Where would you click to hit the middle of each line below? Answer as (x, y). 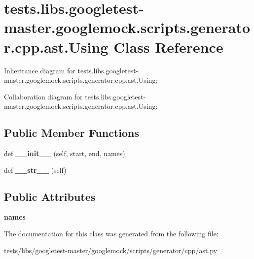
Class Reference (168, 47)
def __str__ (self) (35, 170)
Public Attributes (50, 196)
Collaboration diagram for (43, 96)
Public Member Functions (72, 133)
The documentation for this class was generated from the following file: (111, 234)
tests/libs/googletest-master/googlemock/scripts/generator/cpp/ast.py (111, 250)
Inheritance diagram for (40, 70)
